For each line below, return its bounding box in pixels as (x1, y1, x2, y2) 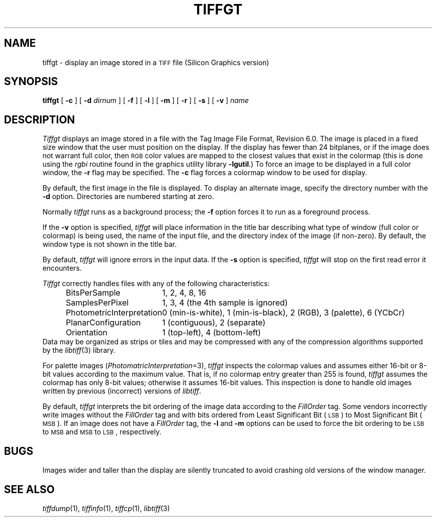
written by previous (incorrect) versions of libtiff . (42, 387, 202, 396)
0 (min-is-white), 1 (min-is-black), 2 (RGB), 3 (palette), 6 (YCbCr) (162, 308, 405, 318)
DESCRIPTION (4, 113, 75, 126)
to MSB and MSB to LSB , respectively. (42, 427, 162, 436)
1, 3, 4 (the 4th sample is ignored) (162, 298, 288, 308)
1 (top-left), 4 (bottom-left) (162, 327, 261, 338)
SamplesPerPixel (66, 298, 129, 308)
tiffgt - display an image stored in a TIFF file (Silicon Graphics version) (42, 58, 269, 67)
